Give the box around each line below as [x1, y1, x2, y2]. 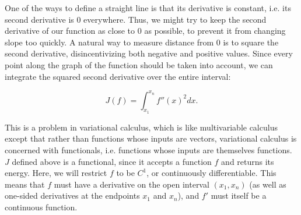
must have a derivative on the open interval [54, 178, 209, 190]
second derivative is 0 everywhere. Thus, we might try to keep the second [5, 13, 267, 25]
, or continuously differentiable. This [146, 167, 276, 179]
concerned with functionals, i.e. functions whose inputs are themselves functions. [5, 144, 292, 156]
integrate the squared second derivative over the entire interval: [5, 70, 231, 82]
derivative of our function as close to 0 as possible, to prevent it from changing [5, 24, 286, 37]
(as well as [249, 178, 286, 190]
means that [5, 178, 45, 190]
